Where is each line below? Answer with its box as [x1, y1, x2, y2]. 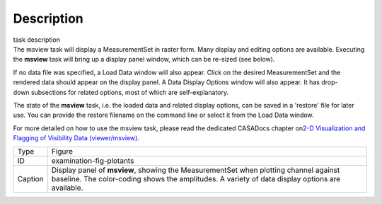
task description [13, 35, 60, 44]
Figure [51, 147, 74, 157]
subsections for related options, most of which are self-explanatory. [30, 88, 229, 96]
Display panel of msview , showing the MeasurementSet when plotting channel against [51, 165, 340, 175]
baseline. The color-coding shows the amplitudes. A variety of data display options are [51, 174, 341, 184]
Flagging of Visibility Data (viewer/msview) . [13, 134, 139, 142]
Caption [17, 174, 44, 184]
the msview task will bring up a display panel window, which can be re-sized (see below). [13, 55, 275, 64]
